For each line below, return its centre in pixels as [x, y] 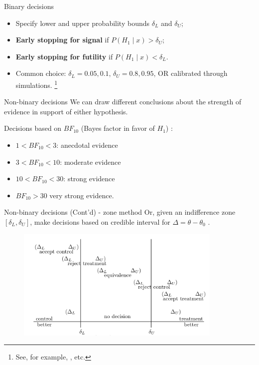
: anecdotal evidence [87, 145]
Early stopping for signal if [62, 40]
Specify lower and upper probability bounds [83, 23]
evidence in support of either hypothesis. [66, 111]
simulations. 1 [37, 84]
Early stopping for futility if [64, 56]
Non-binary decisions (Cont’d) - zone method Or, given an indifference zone [120, 212]
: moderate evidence [90, 162]
